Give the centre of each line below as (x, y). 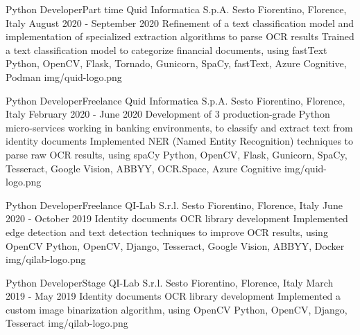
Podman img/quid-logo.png (64, 76)
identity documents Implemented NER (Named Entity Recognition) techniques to (180, 141)
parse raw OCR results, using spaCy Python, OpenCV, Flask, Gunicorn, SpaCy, (177, 154)
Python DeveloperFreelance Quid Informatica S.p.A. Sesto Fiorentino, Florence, (175, 100)
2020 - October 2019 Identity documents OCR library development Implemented (177, 218)
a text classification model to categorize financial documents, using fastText (166, 49)
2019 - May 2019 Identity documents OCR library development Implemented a (173, 296)
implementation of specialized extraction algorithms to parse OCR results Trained (180, 36)
